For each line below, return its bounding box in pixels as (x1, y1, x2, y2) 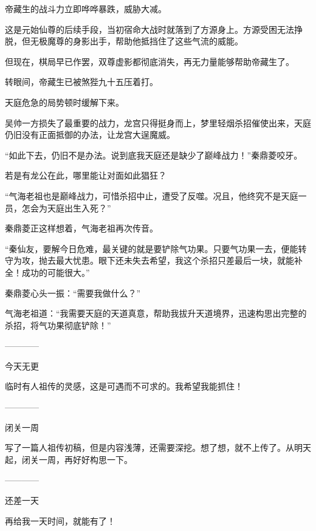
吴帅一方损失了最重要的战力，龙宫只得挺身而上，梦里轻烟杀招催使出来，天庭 (5, 116, 311, 129)
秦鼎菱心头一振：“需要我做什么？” (5, 286, 141, 299)
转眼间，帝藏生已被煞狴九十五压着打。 (5, 75, 158, 88)
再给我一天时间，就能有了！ (5, 514, 115, 527)
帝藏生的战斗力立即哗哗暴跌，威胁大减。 (5, 2, 167, 15)
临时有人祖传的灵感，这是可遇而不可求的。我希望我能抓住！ (5, 380, 243, 392)
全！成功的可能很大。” (5, 265, 90, 278)
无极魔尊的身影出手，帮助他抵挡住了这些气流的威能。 (30, 35, 243, 47)
